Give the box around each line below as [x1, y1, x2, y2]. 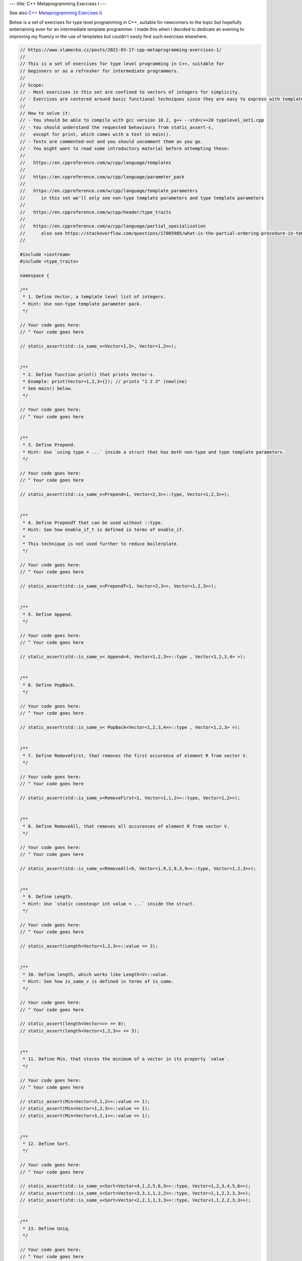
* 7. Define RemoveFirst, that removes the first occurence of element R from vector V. [23, 753, 249, 759]
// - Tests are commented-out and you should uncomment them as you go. [20, 139, 203, 144]
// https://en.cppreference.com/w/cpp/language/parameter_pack [20, 174, 185, 180]
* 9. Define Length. [23, 894, 73, 900]
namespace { [20, 273, 50, 278]
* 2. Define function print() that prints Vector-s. [23, 371, 156, 377]
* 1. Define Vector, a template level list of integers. [23, 294, 166, 300]
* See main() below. [23, 386, 73, 391]
